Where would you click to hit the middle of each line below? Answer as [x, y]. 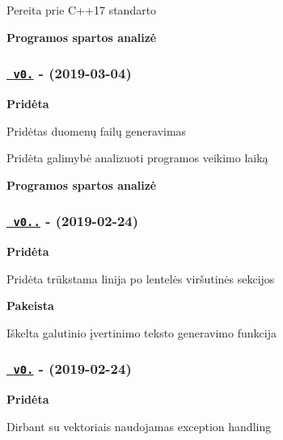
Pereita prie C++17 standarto [82, 10]
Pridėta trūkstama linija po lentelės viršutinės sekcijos [141, 278]
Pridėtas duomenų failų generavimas [97, 130]
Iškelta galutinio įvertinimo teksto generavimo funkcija [141, 332]
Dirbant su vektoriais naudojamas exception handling [139, 426]
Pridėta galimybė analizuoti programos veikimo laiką [137, 158]
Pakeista [30, 306]
